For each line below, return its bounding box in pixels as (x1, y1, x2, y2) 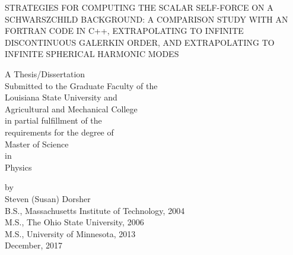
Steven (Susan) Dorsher (5, 192, 91, 204)
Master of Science (5, 137, 69, 150)
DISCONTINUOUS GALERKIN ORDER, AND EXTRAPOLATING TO (5, 36, 275, 48)
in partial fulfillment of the (5, 114, 102, 127)
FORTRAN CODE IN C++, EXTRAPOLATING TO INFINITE (5, 24, 244, 37)
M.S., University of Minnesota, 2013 (5, 227, 136, 240)
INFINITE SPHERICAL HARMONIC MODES (5, 48, 179, 60)
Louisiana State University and (5, 91, 117, 103)
